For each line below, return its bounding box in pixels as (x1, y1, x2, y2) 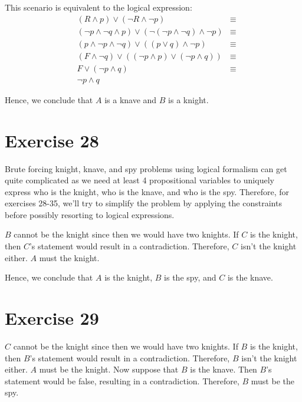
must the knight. (39, 251, 100, 263)
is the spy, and (164, 271, 216, 284)
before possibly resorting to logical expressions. (5, 208, 175, 220)
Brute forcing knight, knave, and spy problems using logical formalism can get (5, 162, 287, 174)
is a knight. (168, 93, 209, 106)
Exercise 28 (5, 128, 99, 152)
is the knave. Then (190, 363, 257, 375)
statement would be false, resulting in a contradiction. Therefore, (5, 374, 239, 387)
